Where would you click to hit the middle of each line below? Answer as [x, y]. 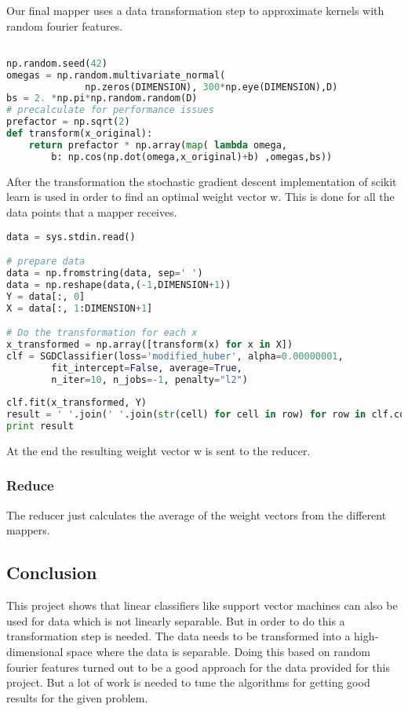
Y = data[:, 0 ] [46, 296]
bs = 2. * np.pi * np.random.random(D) [102, 98]
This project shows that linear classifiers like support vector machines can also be [202, 605]
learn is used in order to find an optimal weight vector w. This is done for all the [200, 197]
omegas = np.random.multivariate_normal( [116, 75]
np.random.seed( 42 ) [57, 63]
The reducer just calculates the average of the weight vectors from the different [197, 514]
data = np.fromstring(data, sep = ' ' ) [105, 273]
